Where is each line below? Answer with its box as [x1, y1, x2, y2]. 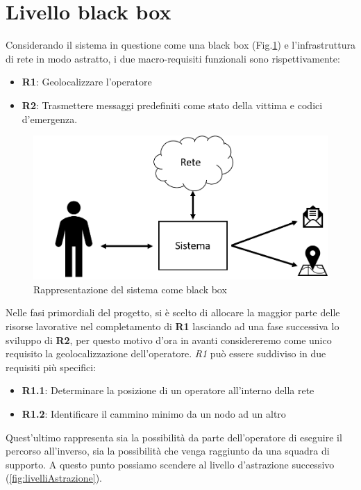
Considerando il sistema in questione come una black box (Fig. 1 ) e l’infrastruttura [6, 38, 355, 52]
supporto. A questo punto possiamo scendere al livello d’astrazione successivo [6, 457, 335, 471]
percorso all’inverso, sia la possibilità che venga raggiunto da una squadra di [6, 443, 330, 458]
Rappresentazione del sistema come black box [33, 281, 227, 296]
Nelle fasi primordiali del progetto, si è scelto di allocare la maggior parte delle [6, 305, 340, 320]
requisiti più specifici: [6, 359, 96, 374]
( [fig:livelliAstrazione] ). [6, 471, 102, 485]
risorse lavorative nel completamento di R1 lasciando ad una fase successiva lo [6, 318, 339, 333]
